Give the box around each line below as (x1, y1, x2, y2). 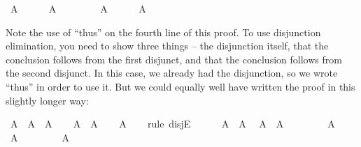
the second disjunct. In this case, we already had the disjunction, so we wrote (6, 65, 338, 80)
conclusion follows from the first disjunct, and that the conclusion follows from (6, 52, 342, 66)
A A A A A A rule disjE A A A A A (10, 116, 335, 131)
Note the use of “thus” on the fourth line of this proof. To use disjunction (6, 24, 321, 39)
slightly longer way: (6, 93, 89, 107)
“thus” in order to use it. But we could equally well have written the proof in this (6, 79, 355, 93)
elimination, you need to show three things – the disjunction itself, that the (6, 38, 329, 53)
